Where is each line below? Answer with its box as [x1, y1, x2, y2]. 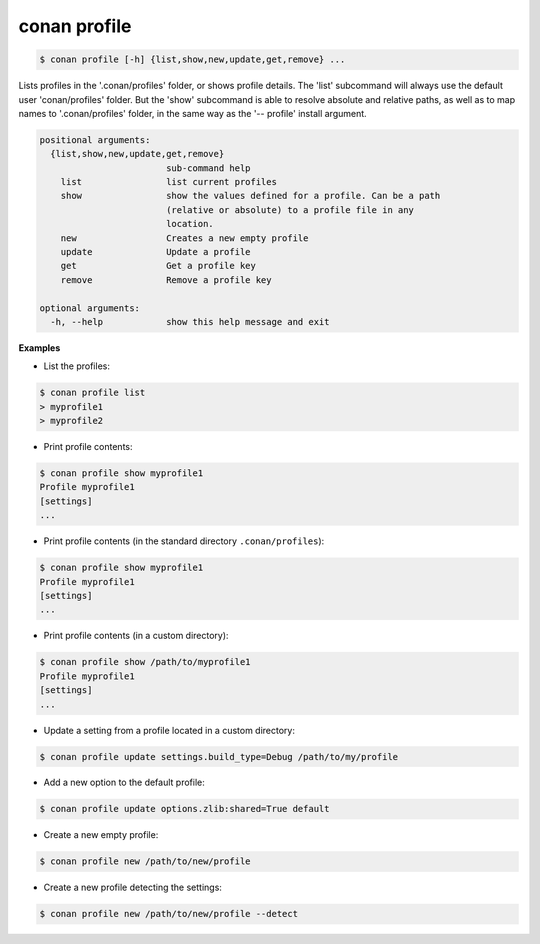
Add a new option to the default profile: [43, 776, 205, 789]
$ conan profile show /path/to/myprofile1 [39, 656, 251, 668]
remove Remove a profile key [60, 274, 272, 285]
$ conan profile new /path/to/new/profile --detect [39, 908, 299, 920]
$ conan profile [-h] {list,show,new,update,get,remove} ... [39, 54, 346, 65]
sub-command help [165, 162, 251, 174]
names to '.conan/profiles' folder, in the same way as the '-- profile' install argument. [18, 107, 367, 119]
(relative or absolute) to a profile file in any [165, 204, 415, 215]
